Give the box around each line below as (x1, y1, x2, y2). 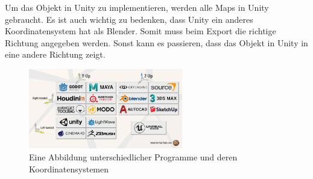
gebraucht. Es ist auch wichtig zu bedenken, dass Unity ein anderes (5, 13, 253, 25)
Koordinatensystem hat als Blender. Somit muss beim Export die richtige (5, 25, 276, 37)
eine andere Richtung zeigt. (5, 48, 106, 61)
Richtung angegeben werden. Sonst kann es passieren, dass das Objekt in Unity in (5, 36, 308, 49)
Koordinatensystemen (29, 162, 109, 175)
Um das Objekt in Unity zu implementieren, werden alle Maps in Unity (5, 1, 269, 13)
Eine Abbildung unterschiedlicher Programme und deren (29, 150, 238, 163)
